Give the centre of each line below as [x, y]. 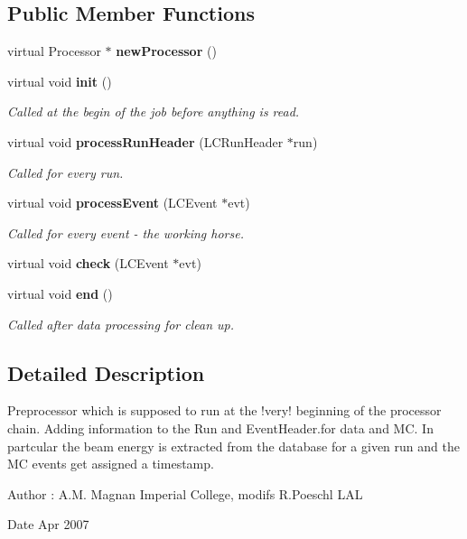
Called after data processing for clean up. [121, 324]
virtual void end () [60, 293]
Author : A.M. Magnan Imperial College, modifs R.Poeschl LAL [185, 493]
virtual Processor [54, 51]
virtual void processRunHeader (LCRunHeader [145, 141]
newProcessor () [166, 51]
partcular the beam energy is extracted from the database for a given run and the [233, 446]
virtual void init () [60, 81]
